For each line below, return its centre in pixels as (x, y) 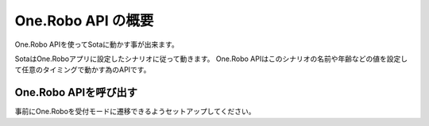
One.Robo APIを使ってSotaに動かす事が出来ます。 (97, 44)
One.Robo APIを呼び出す (76, 92)
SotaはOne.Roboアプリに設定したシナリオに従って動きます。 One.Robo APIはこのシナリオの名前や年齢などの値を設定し (211, 59)
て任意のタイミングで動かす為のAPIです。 (83, 70)
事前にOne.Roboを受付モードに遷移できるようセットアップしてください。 (135, 112)
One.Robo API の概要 (84, 21)
